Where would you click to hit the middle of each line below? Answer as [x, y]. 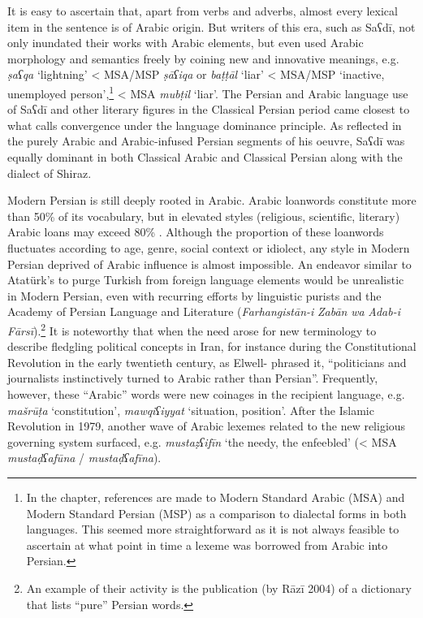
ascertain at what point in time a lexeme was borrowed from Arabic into [207, 545]
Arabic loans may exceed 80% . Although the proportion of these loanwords [196, 232]
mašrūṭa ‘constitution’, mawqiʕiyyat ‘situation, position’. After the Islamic [191, 410]
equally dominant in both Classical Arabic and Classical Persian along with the [205, 157]
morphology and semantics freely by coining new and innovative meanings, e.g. [203, 58]
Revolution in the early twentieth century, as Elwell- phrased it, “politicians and [207, 362]
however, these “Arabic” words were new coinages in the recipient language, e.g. [206, 393]
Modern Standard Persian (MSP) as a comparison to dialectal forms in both [216, 513]
